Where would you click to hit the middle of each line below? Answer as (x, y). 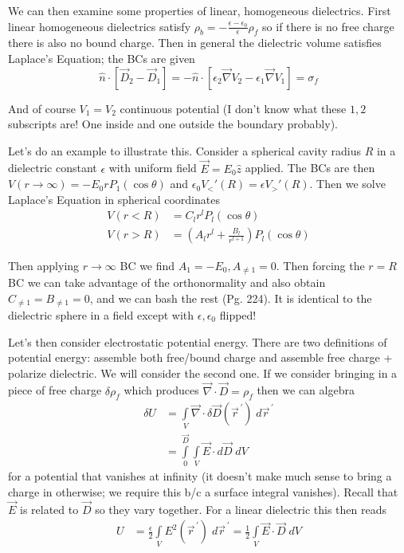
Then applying (44, 265)
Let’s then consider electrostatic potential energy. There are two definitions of (198, 341)
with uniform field (153, 168)
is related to (49, 509)
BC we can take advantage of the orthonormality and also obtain (167, 282)
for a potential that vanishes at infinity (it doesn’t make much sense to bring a (200, 476)
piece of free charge (55, 390)
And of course (42, 108)
